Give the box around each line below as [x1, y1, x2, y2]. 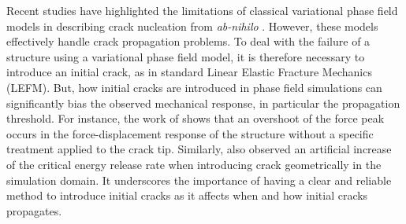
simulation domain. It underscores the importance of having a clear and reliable [6, 171, 392, 188]
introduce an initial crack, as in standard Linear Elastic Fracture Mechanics [6, 64, 372, 80]
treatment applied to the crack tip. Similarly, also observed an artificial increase [6, 141, 392, 157]
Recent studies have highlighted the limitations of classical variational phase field [6, 2, 398, 18]
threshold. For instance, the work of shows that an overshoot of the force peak [6, 110, 385, 127]
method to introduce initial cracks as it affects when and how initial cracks [6, 187, 368, 204]
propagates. [6, 202, 62, 218]
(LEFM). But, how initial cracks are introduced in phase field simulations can [6, 79, 382, 95]
